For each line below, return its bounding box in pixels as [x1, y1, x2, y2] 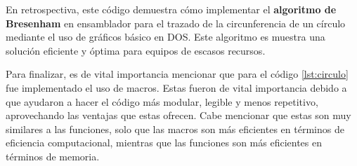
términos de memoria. [6, 148, 100, 163]
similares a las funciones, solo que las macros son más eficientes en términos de [6, 121, 344, 136]
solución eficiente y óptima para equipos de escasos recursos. [6, 43, 266, 57]
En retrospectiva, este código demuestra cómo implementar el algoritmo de [6, 2, 337, 16]
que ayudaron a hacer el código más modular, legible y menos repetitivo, [6, 94, 318, 109]
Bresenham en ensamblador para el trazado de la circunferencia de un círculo [6, 15, 346, 30]
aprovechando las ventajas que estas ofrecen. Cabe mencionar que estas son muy [6, 108, 351, 123]
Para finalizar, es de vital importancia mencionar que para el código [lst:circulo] [6, 67, 349, 81]
